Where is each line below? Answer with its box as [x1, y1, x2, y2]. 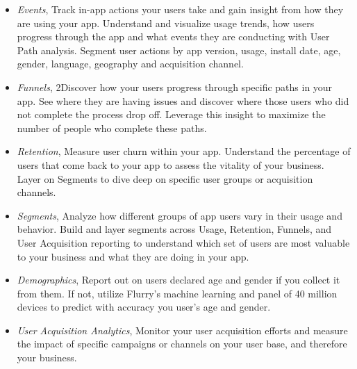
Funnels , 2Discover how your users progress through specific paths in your [17, 79, 333, 94]
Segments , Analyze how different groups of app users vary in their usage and [17, 208, 342, 222]
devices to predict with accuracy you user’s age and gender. [17, 300, 271, 314]
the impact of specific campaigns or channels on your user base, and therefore [17, 336, 347, 351]
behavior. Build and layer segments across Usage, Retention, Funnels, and [17, 222, 332, 236]
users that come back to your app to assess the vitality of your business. [17, 157, 324, 172]
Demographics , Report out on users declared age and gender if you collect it [17, 272, 340, 287]
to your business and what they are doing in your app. [17, 249, 249, 263]
